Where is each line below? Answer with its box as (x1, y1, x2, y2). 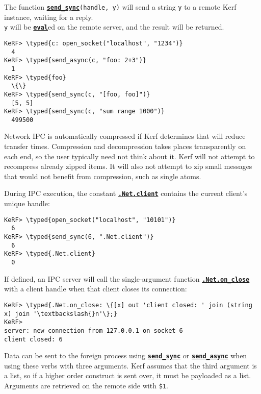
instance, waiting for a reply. (4, 11, 93, 22)
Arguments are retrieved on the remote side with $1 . (4, 380, 168, 390)
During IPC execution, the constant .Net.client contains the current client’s (4, 188, 248, 199)
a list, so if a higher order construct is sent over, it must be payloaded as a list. (4, 370, 251, 381)
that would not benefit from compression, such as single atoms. (4, 170, 201, 181)
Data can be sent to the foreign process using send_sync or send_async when (4, 350, 247, 361)
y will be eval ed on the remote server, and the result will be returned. (4, 21, 224, 32)
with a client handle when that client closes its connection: (4, 283, 187, 294)
